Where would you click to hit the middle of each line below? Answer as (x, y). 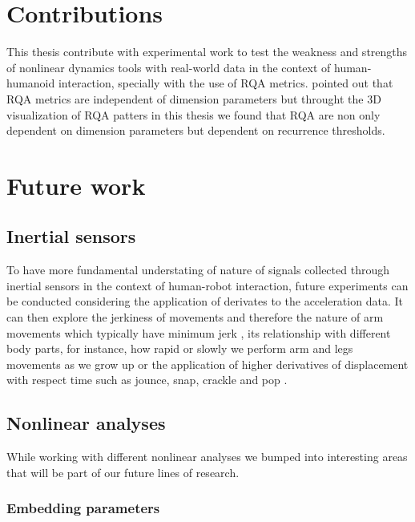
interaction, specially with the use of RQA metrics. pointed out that (226, 83)
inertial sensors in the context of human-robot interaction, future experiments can (207, 285)
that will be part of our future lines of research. (123, 472)
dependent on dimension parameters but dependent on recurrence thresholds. (196, 130)
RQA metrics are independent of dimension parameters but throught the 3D (194, 98)
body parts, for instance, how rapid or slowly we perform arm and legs (180, 348)
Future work (76, 185)
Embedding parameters (83, 508)
